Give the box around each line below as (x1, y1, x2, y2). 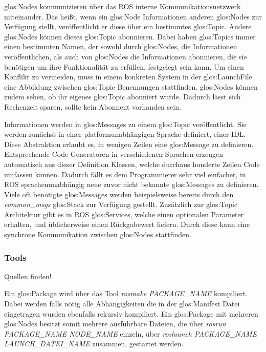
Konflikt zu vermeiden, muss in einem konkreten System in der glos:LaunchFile (4, 71, 252, 82)
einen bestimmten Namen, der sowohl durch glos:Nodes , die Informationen (4, 41, 237, 52)
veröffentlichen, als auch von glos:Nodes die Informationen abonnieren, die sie (4, 51, 247, 61)
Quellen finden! (4, 271, 52, 281)
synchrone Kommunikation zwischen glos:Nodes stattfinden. (4, 229, 192, 240)
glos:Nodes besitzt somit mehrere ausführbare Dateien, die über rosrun (4, 318, 226, 329)
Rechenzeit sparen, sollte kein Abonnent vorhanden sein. (4, 101, 181, 112)
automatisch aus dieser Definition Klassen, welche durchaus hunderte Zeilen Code (4, 158, 260, 169)
